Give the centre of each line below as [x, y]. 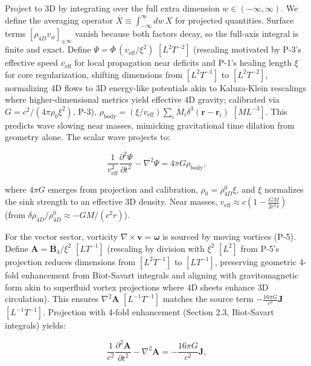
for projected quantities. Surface [235, 20]
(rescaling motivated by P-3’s [247, 49]
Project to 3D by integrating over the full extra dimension [112, 8]
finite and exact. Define [48, 49]
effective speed [31, 63]
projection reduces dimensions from [70, 261]
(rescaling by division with [156, 248]
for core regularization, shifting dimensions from [94, 74]
